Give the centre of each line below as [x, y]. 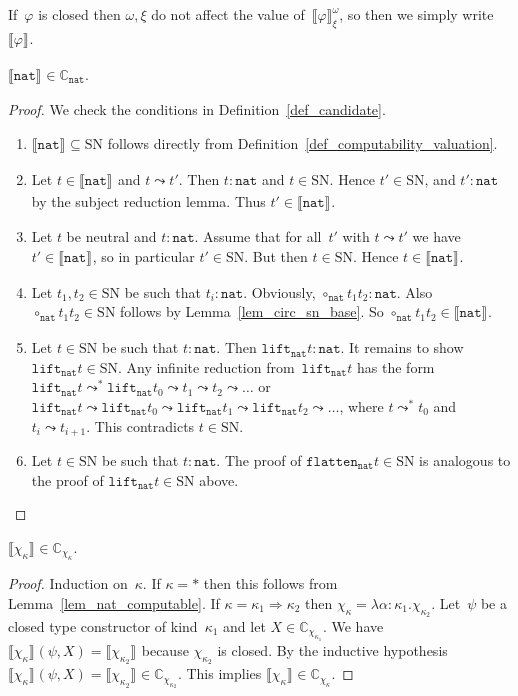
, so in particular [143, 255]
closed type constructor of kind [103, 625]
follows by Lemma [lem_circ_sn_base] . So [252, 311]
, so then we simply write [416, 14]
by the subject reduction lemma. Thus [148, 200]
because [165, 650]
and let [244, 625]
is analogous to [465, 459]
